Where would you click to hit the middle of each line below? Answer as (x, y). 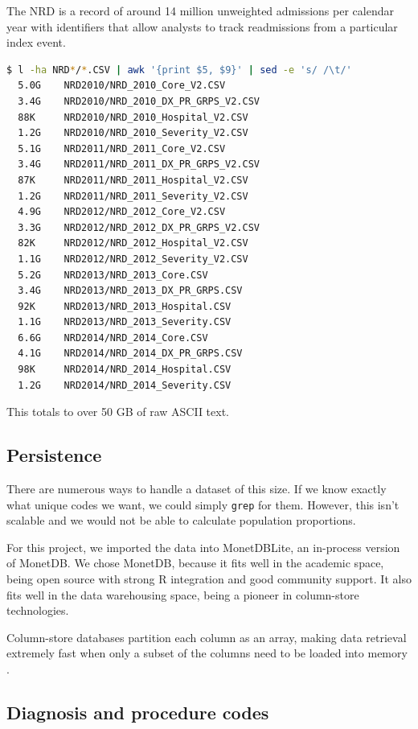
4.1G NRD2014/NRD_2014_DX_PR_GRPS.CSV (130, 354)
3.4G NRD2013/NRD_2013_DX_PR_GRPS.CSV (130, 291)
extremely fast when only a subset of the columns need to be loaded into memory (207, 653)
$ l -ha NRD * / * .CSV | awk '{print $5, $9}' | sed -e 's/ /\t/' (179, 70)
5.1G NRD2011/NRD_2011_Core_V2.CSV (122, 148)
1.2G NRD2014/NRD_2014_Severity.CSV (125, 385)
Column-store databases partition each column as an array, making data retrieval (207, 637)
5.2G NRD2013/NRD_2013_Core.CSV (113, 275)
